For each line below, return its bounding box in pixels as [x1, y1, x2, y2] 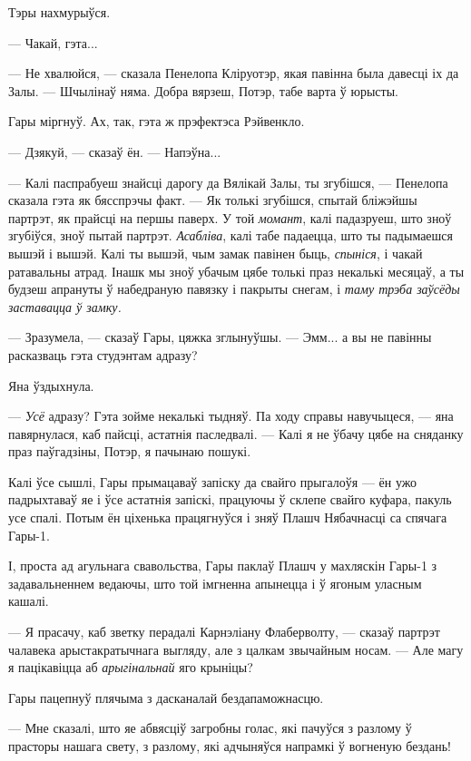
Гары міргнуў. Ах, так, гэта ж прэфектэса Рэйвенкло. [8, 112, 305, 131]
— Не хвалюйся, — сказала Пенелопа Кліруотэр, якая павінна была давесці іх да [8, 63, 459, 83]
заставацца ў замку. [8, 297, 122, 316]
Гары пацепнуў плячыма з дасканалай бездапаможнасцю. [8, 688, 324, 707]
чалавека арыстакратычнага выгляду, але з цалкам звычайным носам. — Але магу [8, 639, 464, 659]
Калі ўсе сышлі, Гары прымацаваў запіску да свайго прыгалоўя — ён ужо [8, 472, 417, 491]
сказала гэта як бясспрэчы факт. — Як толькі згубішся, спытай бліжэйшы [8, 190, 417, 210]
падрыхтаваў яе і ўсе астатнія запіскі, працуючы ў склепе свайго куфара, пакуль [8, 490, 452, 509]
